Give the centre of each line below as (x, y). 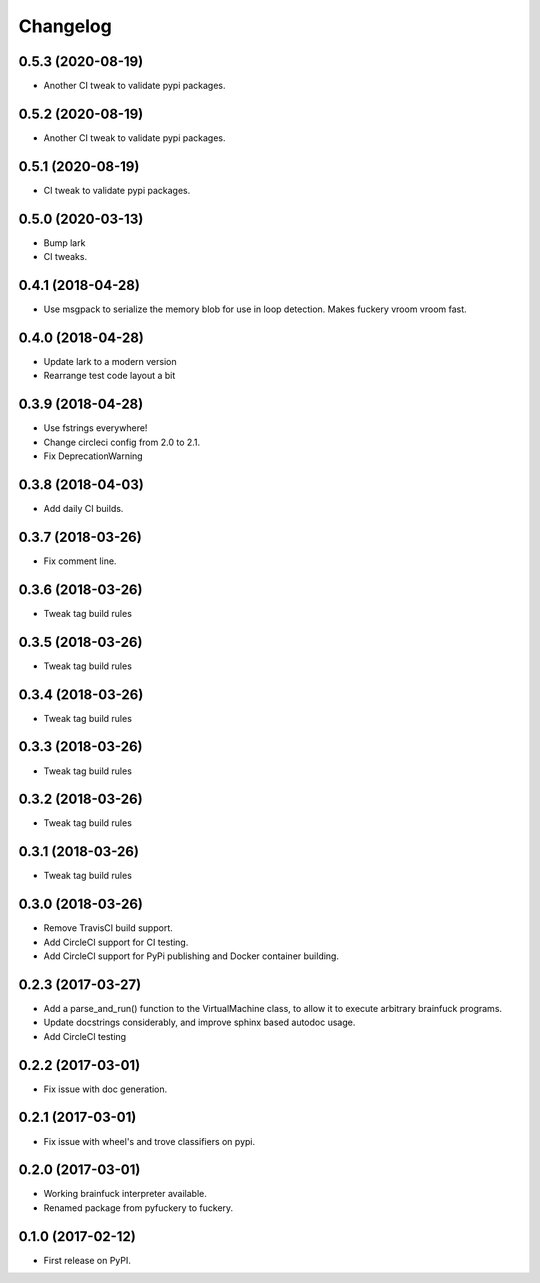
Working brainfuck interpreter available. (125, 1194)
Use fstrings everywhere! (95, 428)
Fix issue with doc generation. (105, 1089)
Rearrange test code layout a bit (109, 376)
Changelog (65, 26)
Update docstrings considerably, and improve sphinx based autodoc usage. (199, 1022)
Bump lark (64, 242)
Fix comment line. (80, 561)
